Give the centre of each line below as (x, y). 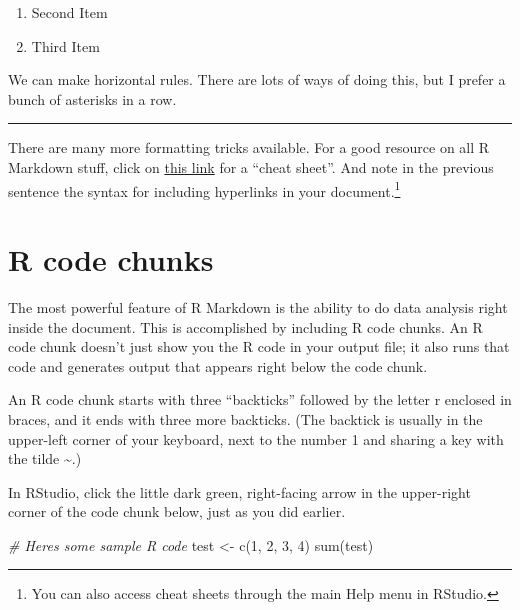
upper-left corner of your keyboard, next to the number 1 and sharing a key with (256, 438)
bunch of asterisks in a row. (92, 98)
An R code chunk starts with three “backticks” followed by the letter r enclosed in (260, 399)
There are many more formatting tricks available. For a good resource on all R (249, 147)
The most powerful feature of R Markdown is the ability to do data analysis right (258, 306)
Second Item (69, 12)
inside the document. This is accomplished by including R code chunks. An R (245, 326)
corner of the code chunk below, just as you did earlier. (177, 511)
